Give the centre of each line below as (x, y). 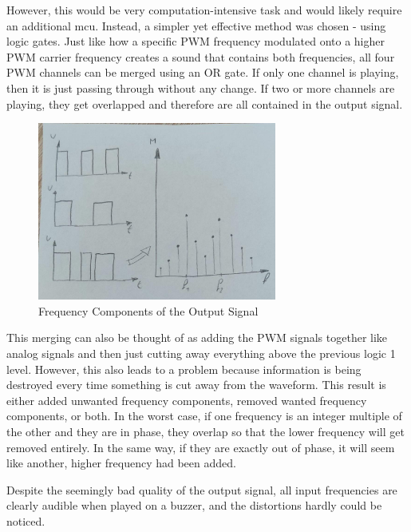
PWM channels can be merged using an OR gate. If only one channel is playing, (203, 72)
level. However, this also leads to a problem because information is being (184, 369)
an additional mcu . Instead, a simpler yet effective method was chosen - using (196, 25)
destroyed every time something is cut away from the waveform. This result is (196, 385)
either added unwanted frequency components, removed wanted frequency (187, 400)
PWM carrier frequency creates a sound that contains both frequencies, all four (201, 56)
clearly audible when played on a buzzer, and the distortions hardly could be (194, 505)
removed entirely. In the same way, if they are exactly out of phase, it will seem (201, 447)
